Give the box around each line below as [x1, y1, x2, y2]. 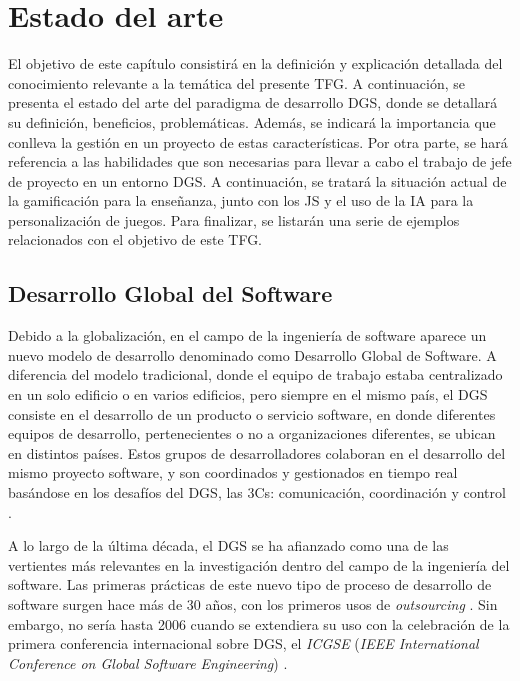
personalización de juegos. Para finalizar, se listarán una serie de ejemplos [8, 209, 460, 230]
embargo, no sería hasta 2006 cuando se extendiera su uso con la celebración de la [8, 613, 510, 634]
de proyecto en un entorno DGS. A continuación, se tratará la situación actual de [8, 170, 507, 191]
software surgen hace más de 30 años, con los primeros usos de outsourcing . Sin [8, 593, 498, 614]
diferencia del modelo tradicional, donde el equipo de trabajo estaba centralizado [8, 364, 503, 385]
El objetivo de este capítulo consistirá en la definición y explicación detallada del [8, 53, 503, 74]
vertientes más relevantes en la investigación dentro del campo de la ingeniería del [8, 554, 510, 575]
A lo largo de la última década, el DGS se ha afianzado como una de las [8, 535, 449, 556]
